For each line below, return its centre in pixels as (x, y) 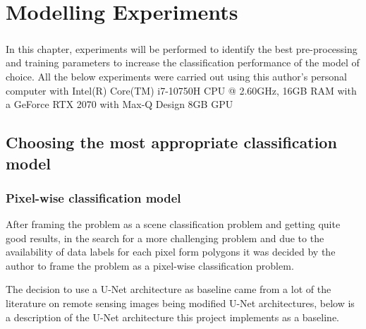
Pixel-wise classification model (93, 197)
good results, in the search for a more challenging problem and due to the (165, 238)
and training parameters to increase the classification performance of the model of (183, 62)
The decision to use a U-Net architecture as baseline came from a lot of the (169, 289)
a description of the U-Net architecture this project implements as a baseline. (173, 317)
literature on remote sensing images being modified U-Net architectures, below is (180, 303)
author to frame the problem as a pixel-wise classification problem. (150, 265)
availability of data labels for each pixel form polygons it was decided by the (171, 252)
